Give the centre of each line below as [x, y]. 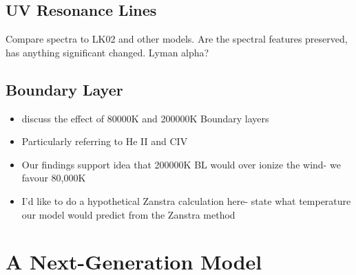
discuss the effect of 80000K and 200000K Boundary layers [145, 118]
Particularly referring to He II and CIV [105, 141]
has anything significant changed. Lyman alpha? [107, 52]
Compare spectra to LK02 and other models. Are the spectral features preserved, [177, 39]
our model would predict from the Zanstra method [128, 214]
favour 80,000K [54, 178]
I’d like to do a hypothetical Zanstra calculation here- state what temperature [186, 200]
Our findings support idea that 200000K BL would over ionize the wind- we [181, 164]
